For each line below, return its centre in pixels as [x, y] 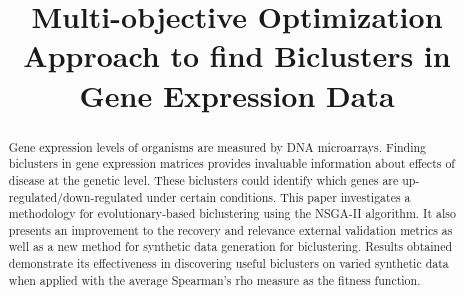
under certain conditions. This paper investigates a [278, 196]
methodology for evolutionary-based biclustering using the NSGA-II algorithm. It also [232, 213]
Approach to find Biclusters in [237, 55]
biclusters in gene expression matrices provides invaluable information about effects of [231, 163]
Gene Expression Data [237, 94]
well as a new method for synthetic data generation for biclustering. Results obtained [230, 246]
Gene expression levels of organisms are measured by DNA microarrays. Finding [217, 146]
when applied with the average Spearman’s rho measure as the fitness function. [214, 279]
